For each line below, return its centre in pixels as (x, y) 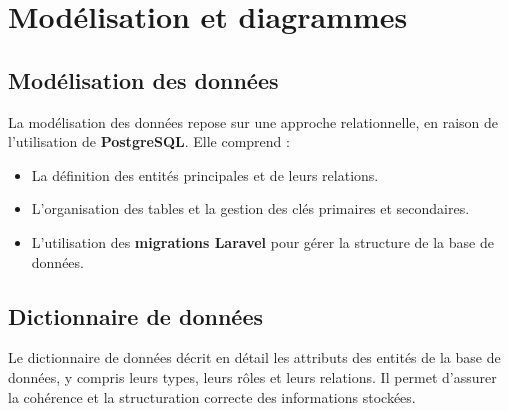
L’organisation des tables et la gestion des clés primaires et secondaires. (250, 208)
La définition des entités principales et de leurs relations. (205, 174)
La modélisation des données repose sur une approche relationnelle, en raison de (253, 121)
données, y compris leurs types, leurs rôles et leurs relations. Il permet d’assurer (252, 376)
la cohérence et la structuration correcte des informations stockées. (212, 396)
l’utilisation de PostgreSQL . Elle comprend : (149, 141)
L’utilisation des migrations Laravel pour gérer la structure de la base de (262, 241)
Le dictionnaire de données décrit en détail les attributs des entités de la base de (254, 357)
